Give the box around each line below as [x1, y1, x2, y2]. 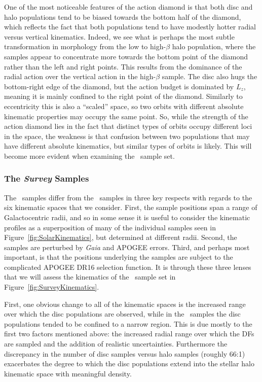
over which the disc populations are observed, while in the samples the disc [4, 308, 241, 319]
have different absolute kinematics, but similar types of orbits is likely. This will [4, 141, 252, 151]
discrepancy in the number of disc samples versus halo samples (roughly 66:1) [4, 348, 245, 359]
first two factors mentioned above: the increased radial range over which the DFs [4, 328, 254, 339]
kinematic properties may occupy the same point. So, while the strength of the [4, 111, 248, 121]
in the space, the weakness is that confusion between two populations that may [4, 130, 250, 141]
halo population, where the [172, 41, 256, 52]
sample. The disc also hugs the [162, 71, 257, 82]
